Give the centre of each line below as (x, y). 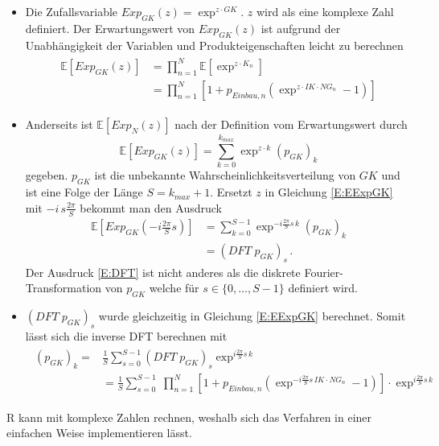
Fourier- (324, 272)
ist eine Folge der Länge (84, 192)
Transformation (64, 288)
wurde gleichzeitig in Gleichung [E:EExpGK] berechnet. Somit (252, 316)
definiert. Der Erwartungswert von (110, 28)
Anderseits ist (59, 124)
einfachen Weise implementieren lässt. (99, 433)
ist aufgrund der (301, 28)
